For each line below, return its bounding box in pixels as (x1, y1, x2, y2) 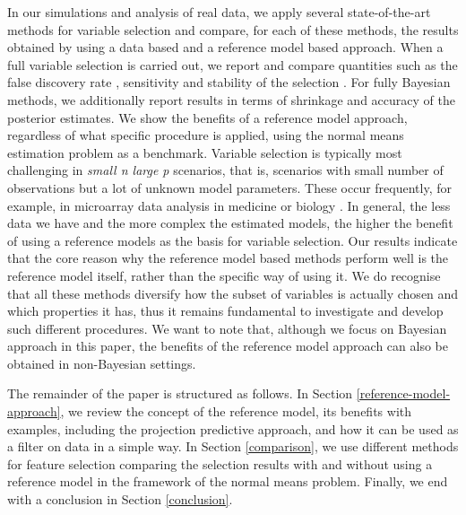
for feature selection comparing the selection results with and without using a (7, 454, 433, 473)
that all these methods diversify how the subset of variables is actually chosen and (7, 284, 459, 302)
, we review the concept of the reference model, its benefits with (60, 402, 412, 421)
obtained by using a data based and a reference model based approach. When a (7, 38, 444, 57)
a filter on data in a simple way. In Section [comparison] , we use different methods (7, 437, 459, 456)
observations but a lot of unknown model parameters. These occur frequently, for (7, 178, 453, 196)
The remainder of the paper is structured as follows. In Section (7, 384, 353, 403)
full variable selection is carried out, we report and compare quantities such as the (7, 55, 458, 74)
